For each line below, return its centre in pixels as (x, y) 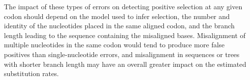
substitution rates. (31, 73)
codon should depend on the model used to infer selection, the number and (117, 16)
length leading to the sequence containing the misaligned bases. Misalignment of (125, 35)
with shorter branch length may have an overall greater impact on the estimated (125, 64)
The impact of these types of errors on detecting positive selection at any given (123, 6)
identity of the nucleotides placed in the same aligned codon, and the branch (119, 26)
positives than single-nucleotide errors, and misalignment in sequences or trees (122, 54)
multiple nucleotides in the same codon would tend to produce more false (114, 45)
